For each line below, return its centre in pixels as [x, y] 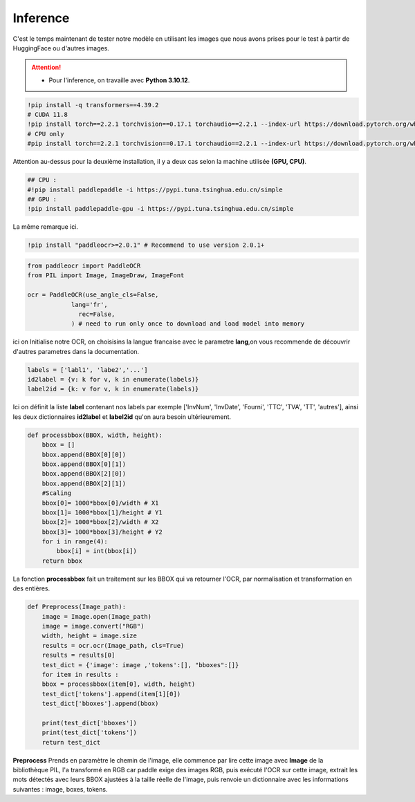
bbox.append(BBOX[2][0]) [84, 474]
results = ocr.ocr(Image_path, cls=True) [113, 645]
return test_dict [71, 742]
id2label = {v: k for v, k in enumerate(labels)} [113, 380]
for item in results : [80, 674]
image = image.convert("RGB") [93, 626]
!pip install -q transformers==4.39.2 [93, 105]
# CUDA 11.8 [48, 115]
